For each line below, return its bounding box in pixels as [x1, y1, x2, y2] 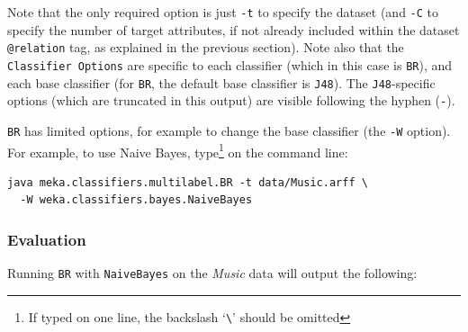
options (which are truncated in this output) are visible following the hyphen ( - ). [7, 91, 455, 110]
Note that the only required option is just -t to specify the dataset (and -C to [7, 3, 439, 21]
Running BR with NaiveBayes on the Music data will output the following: [7, 264, 418, 283]
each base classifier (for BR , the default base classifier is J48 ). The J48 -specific [7, 73, 436, 92]
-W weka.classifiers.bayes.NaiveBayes [20, 193, 253, 207]
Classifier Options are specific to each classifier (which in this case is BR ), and [7, 55, 453, 74]
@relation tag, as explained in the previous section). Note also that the [7, 38, 404, 57]
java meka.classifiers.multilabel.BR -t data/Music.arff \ [7, 175, 368, 189]
